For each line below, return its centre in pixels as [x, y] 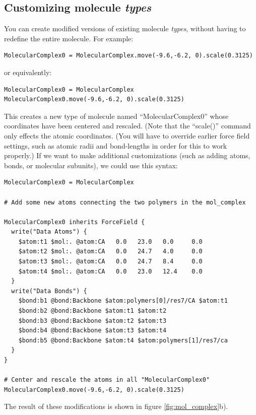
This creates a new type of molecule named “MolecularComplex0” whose [116, 116]
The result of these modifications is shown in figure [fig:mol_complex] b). [116, 406]
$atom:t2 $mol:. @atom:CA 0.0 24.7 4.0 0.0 [110, 252]
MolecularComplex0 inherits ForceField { [75, 222]
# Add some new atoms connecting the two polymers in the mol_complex [125, 202]
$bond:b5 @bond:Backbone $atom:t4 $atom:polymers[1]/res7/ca [123, 340]
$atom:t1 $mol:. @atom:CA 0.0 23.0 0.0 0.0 [110, 241]
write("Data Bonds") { [49, 291]
